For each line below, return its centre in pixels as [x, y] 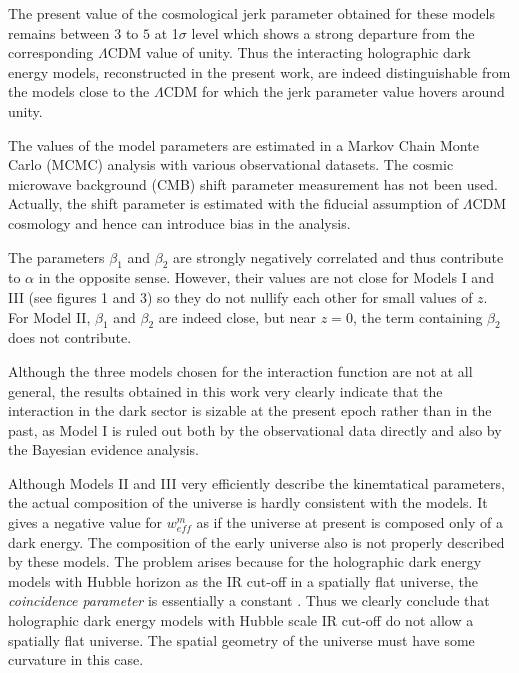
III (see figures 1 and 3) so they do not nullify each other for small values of [240, 296]
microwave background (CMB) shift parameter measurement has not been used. [253, 183]
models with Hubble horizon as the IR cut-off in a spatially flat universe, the [243, 580]
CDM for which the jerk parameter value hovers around [334, 91]
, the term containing [417, 316]
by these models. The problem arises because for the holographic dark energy [245, 561]
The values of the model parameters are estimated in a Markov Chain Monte [243, 144]
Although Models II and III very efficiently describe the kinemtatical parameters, [256, 482]
